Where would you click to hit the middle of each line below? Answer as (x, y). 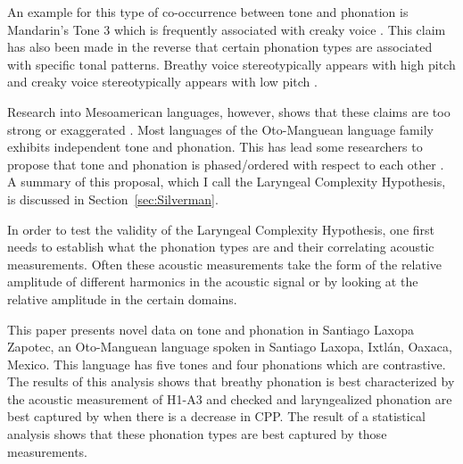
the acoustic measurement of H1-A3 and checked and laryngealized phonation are (230, 398)
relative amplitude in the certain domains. (122, 298)
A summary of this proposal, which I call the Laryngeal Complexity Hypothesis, (227, 182)
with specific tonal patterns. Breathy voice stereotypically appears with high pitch (231, 64)
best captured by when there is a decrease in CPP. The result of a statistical (216, 416)
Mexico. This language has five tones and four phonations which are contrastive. (227, 364)
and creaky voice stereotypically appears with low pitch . (162, 82)
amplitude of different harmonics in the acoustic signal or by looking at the (213, 282)
